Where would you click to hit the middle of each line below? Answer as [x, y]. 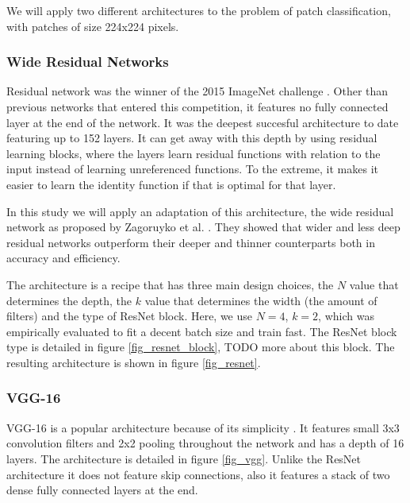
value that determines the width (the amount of [261, 300]
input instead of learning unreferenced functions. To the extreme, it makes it [193, 169]
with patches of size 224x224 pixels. [93, 26]
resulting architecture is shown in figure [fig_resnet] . [134, 362]
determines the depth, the [69, 300]
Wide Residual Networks [88, 62]
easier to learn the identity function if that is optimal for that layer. [171, 184]
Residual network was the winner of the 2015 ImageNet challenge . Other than [197, 91]
